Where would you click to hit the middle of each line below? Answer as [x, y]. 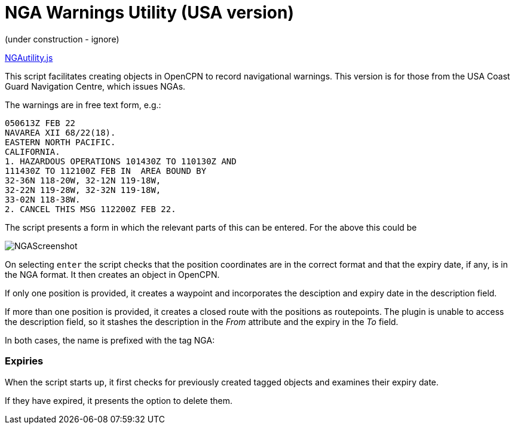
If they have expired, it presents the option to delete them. [119, 400]
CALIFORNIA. [33, 151]
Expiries [24, 361]
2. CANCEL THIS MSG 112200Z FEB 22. [91, 209]
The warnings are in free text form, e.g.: [83, 105]
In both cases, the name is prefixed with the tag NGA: [110, 340]
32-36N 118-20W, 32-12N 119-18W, [83, 180]
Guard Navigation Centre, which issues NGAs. [95, 86]
